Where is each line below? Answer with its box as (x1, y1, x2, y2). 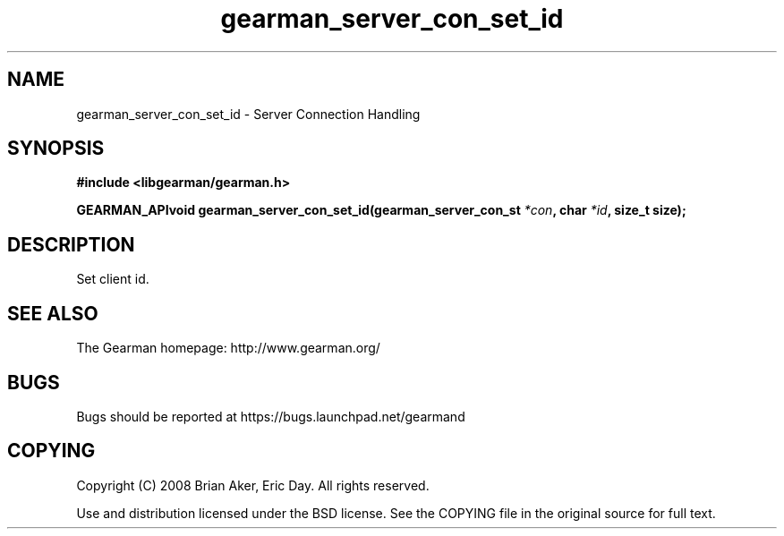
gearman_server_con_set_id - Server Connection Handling (76, 106, 421, 122)
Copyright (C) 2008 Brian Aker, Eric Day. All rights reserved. (76, 477, 430, 493)
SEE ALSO (7, 302, 98, 325)
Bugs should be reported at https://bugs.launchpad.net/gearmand (76, 408, 465, 424)
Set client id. (76, 271, 149, 287)
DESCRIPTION (7, 233, 135, 256)
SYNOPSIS (7, 137, 105, 160)
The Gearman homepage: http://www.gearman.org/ (76, 340, 380, 356)
